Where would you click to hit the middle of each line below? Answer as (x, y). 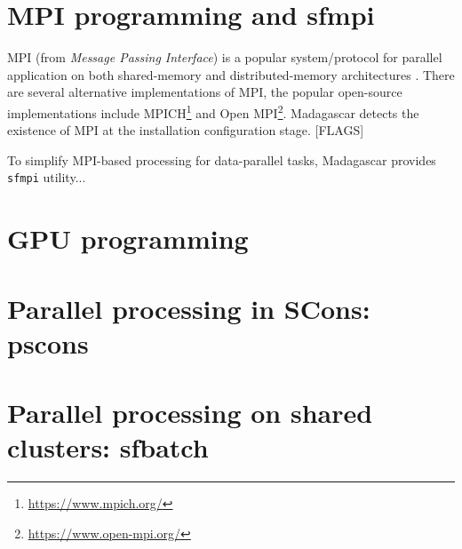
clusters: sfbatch (108, 447)
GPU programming (128, 239)
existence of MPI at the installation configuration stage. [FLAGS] (186, 130)
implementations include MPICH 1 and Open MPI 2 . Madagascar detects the (213, 111)
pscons (48, 342)
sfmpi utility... (47, 177)
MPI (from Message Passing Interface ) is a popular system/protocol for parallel (225, 57)
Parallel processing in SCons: (189, 308)
